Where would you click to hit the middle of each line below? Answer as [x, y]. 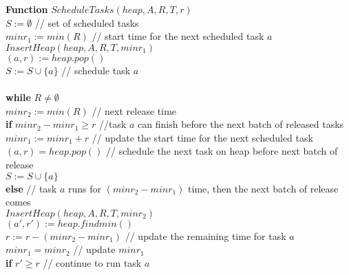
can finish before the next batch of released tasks [241, 124]
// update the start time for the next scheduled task [202, 137]
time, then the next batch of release [263, 188]
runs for [84, 188]
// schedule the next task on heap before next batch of [222, 151]
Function [27, 9]
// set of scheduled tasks [87, 22]
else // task [31, 188]
